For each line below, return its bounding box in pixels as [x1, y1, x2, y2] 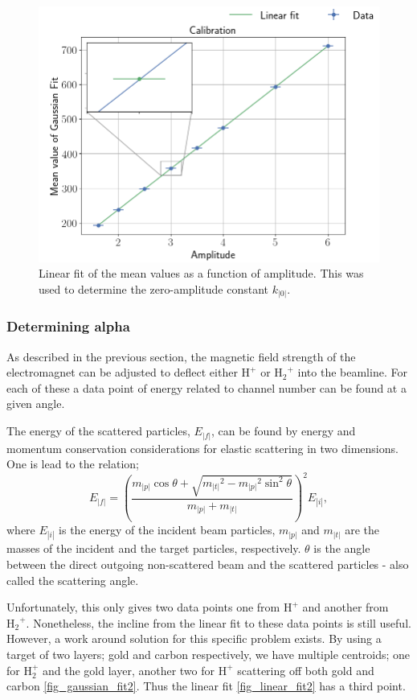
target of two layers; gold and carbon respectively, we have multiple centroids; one [6, 646, 411, 663]
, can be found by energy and [211, 422, 356, 439]
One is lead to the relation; [6, 455, 140, 472]
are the [345, 521, 379, 538]
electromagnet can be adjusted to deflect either [6, 364, 238, 381]
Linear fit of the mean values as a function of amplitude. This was [39, 265, 364, 282]
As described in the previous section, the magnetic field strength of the [6, 348, 356, 364]
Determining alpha [6, 316, 130, 336]
